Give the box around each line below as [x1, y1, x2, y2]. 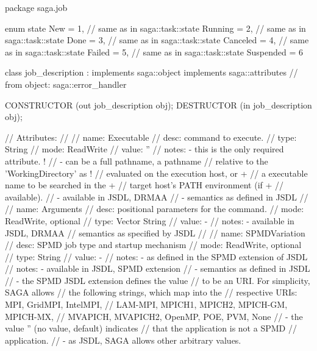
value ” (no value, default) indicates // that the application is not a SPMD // [5, 322, 297, 335]
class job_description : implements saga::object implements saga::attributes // [5, 66, 298, 79]
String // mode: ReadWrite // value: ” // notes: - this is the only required [5, 143, 284, 155]
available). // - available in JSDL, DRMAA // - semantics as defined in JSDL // [5, 190, 308, 203]
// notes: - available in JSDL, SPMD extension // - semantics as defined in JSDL [5, 262, 310, 275]
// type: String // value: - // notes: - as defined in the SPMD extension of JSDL [5, 250, 308, 263]
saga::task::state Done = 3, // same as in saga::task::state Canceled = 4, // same [5, 34, 309, 46]
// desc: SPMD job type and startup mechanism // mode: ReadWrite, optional [5, 238, 302, 251]
